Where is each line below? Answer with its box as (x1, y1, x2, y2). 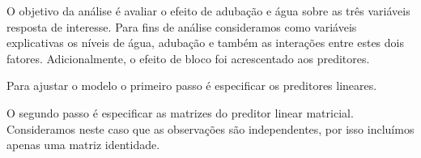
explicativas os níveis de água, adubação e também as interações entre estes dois (6, 34, 404, 51)
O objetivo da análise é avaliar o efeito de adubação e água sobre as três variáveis (6, 2, 410, 19)
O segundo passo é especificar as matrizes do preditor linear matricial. (6, 104, 354, 121)
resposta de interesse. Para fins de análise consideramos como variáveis (6, 18, 357, 35)
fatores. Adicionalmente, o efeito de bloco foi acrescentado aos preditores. (6, 49, 370, 66)
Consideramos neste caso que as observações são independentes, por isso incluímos (6, 120, 415, 137)
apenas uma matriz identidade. (6, 136, 160, 153)
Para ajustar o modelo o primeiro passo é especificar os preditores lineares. (6, 77, 377, 94)
